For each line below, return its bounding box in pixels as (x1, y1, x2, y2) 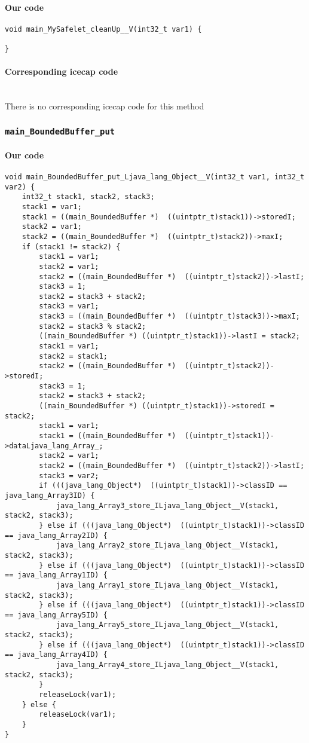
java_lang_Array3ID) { (5, 491, 95, 500)
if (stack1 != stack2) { (22, 242, 121, 251)
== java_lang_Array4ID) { (5, 650, 108, 659)
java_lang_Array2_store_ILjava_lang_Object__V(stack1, (56, 541, 279, 550)
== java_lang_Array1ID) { (5, 571, 108, 580)
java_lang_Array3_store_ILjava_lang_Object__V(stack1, (56, 501, 279, 510)
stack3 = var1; (39, 302, 99, 311)
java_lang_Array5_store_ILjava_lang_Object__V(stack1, (56, 620, 279, 629)
